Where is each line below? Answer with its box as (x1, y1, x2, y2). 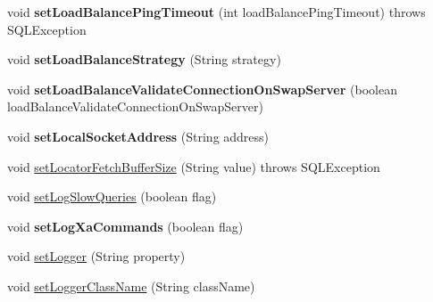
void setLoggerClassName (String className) (7, 276, 255, 295)
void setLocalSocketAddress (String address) (7, 127, 270, 145)
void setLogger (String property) (7, 247, 186, 265)
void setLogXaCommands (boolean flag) (7, 216, 244, 235)
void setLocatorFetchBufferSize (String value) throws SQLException (7, 157, 380, 175)
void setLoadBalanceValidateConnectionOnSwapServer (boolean (7, 79, 397, 98)
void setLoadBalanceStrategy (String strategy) (7, 50, 281, 69)
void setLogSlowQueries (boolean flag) (7, 187, 217, 206)
